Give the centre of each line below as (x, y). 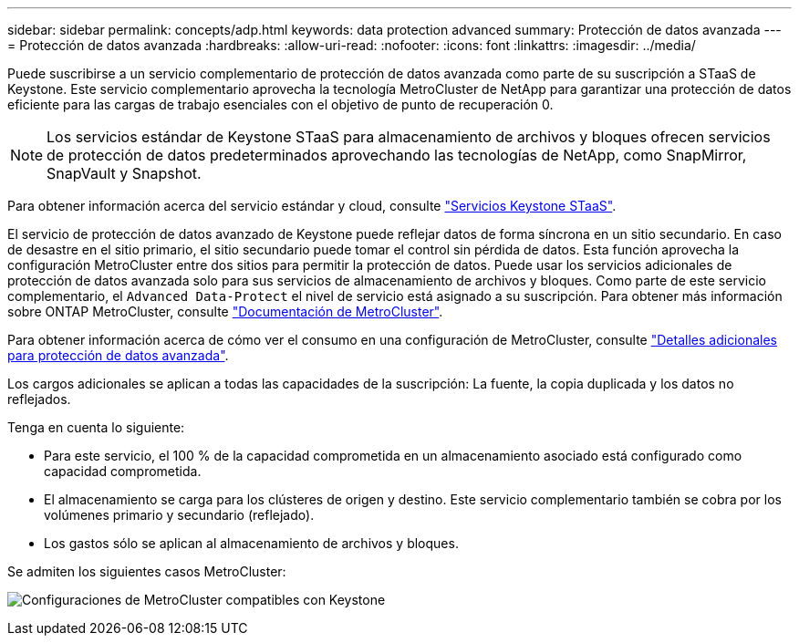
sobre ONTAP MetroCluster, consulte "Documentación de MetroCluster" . (225, 311)
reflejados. (39, 399)
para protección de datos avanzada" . (118, 355)
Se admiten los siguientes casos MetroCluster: (147, 571)
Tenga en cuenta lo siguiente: (96, 427)
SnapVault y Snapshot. (124, 173)
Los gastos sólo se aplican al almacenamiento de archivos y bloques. (251, 543)
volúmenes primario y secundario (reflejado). (179, 515)
